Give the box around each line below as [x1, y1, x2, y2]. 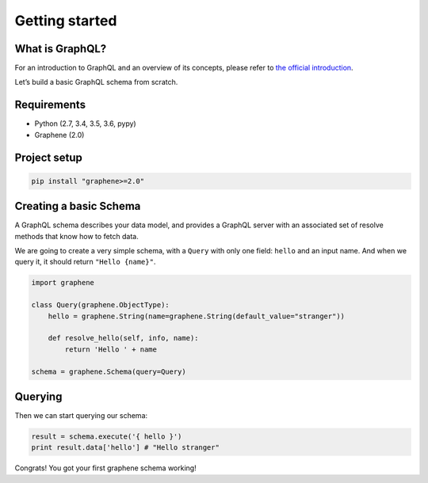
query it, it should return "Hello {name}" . [14, 257, 156, 267]
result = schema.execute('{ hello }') [31, 432, 182, 441]
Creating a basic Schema [14, 200, 141, 213]
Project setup [14, 150, 83, 164]
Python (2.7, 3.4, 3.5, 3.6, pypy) [34, 119, 136, 128]
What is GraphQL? [14, 42, 107, 55]
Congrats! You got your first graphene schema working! [14, 463, 197, 473]
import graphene [31, 278, 95, 287]
